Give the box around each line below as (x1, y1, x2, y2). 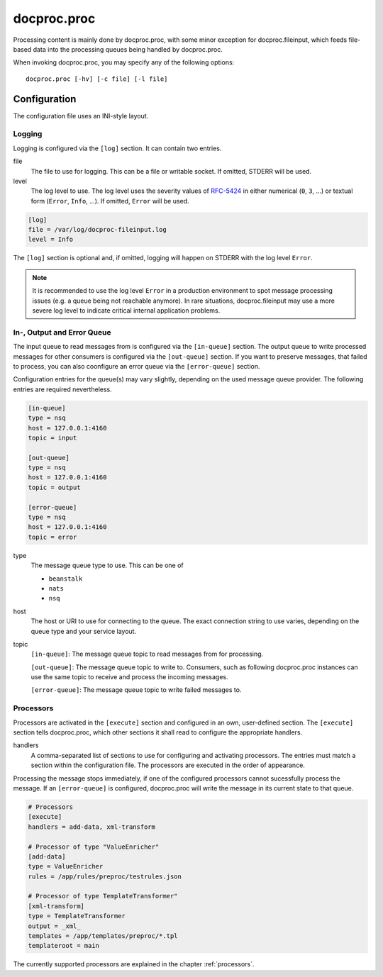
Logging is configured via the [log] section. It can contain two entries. (13, 144, 222, 152)
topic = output (28, 483, 81, 491)
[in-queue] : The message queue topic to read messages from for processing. (30, 649, 264, 659)
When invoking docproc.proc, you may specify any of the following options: (13, 58, 235, 67)
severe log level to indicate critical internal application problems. (32, 306, 221, 315)
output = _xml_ (28, 922, 81, 930)
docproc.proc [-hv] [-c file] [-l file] (26, 74, 168, 83)
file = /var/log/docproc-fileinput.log (28, 225, 167, 234)
